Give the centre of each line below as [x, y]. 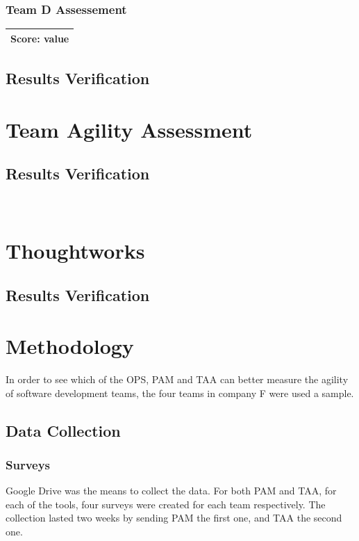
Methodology [70, 346]
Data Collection [63, 430]
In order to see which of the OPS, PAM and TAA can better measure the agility [177, 379]
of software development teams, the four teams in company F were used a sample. [180, 393]
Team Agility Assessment [129, 129]
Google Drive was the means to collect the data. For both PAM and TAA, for [171, 491]
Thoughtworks [75, 250]
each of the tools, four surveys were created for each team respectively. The [166, 504]
